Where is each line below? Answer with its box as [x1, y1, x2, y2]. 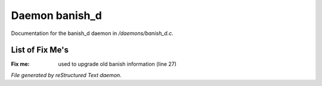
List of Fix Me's [11, 45, 69, 55]
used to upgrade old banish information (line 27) [58, 60, 177, 68]
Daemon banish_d [11, 9, 103, 22]
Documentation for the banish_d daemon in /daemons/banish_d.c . [11, 30, 174, 37]
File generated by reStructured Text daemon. [11, 71, 122, 78]
